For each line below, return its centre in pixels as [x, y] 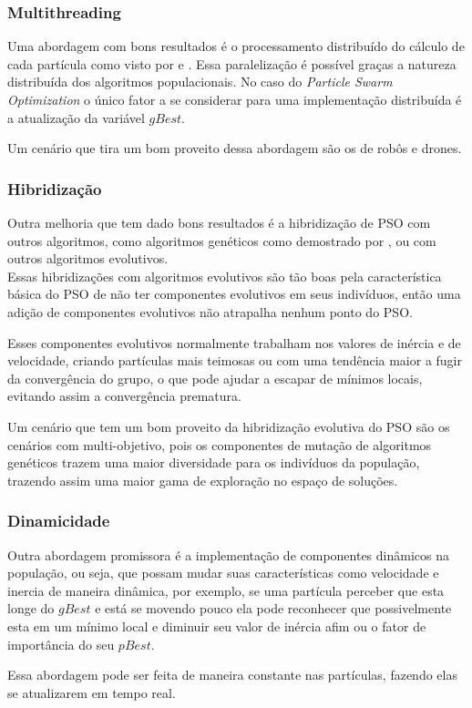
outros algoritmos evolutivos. [88, 258]
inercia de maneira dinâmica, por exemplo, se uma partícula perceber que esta [226, 590]
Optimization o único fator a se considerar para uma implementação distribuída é [235, 99]
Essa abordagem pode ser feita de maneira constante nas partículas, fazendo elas [232, 675]
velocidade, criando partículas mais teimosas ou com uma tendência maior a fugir [235, 360]
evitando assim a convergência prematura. [124, 396]
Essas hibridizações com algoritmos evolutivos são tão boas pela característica [225, 276]
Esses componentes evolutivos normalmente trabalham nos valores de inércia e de [234, 342]
